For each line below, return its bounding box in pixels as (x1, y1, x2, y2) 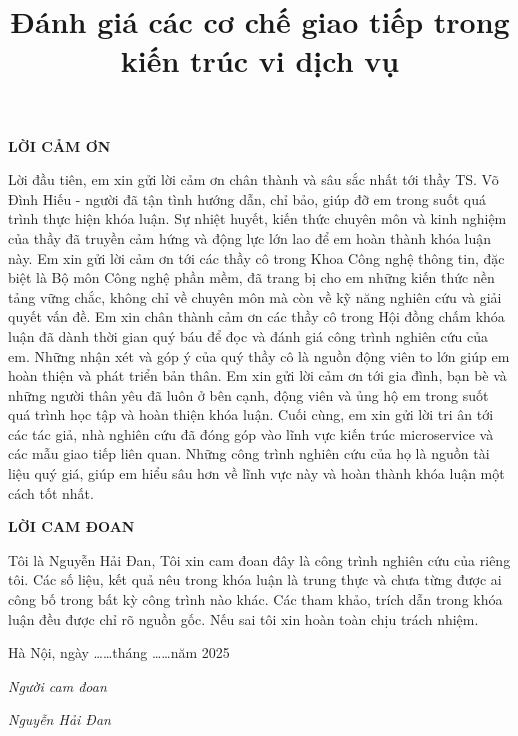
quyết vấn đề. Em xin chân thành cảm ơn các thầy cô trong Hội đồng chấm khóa (8, 306, 505, 327)
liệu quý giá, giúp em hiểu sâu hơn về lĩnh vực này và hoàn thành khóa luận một (8, 463, 505, 484)
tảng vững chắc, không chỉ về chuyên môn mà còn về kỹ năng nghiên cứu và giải (8, 286, 502, 307)
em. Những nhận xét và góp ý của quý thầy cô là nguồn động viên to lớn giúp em (8, 345, 510, 366)
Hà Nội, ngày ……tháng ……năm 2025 (8, 642, 230, 663)
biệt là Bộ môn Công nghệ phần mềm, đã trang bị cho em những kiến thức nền (8, 267, 495, 288)
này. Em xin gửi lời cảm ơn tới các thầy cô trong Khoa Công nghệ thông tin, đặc (8, 247, 505, 268)
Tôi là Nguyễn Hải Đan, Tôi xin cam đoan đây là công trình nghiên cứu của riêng (8, 549, 511, 570)
